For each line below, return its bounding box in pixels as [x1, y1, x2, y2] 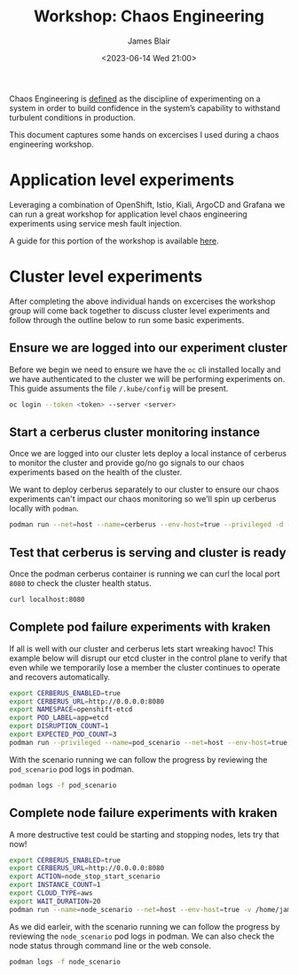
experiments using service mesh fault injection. [9, 218, 182, 228]
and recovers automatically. [9, 671, 111, 682]
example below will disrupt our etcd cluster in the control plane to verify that [9, 653, 288, 663]
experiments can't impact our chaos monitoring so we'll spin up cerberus [9, 494, 277, 504]
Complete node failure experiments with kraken [9, 805, 278, 820]
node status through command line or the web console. [9, 939, 211, 951]
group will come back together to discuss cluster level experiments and [9, 305, 271, 316]
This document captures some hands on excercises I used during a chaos [9, 129, 279, 139]
